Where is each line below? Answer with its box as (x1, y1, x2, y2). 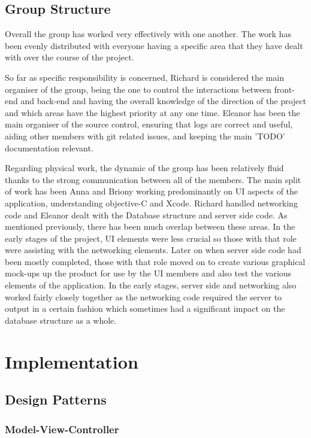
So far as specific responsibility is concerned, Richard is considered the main (5, 71, 285, 83)
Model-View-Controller (5, 421, 119, 436)
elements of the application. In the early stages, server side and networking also (5, 279, 297, 291)
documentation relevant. (5, 141, 93, 154)
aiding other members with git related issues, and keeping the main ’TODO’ (5, 129, 285, 142)
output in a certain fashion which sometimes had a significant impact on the (5, 302, 285, 315)
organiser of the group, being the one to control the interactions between (5, 83, 271, 95)
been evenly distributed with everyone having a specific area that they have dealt (5, 39, 303, 51)
